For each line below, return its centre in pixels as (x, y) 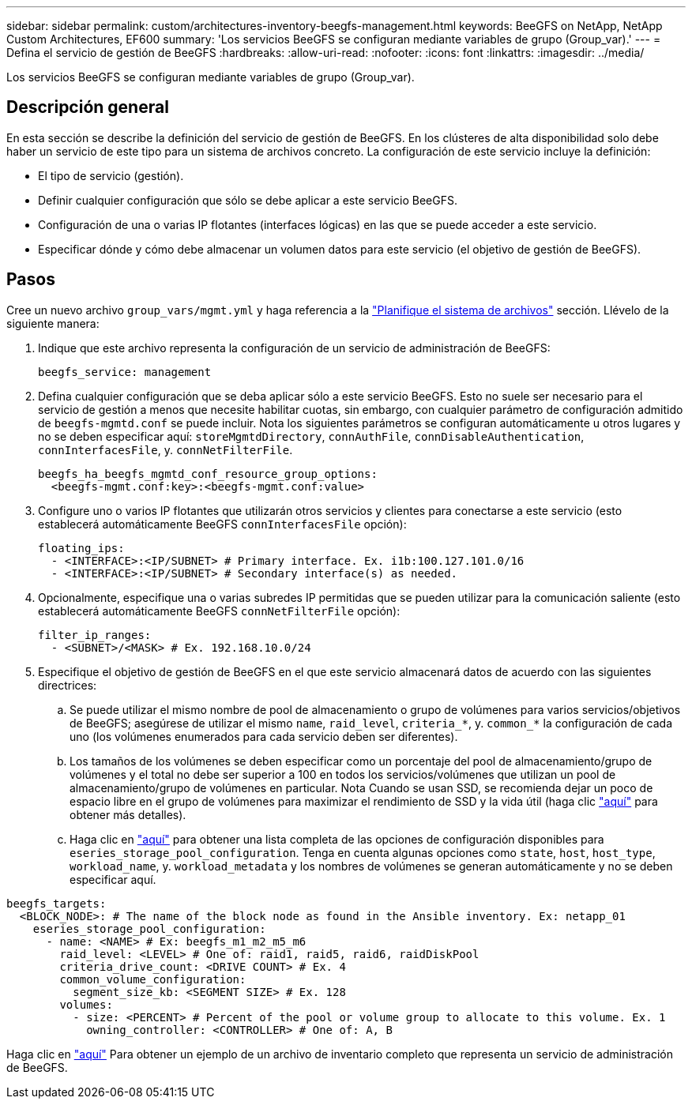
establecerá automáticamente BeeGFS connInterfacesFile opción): (222, 524)
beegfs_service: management (125, 372)
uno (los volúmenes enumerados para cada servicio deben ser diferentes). (264, 736)
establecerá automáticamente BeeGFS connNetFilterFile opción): (219, 611)
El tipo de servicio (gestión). (111, 175)
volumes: (86, 1004)
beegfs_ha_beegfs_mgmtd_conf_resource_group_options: (208, 474)
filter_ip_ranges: (95, 635)
